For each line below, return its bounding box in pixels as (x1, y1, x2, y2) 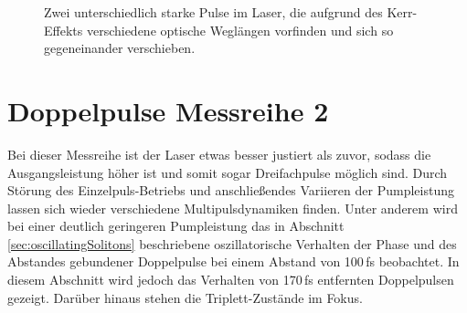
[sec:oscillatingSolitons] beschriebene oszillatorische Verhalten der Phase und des (7, 234, 457, 253)
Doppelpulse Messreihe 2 (7, 91, 329, 129)
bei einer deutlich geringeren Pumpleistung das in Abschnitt (7, 216, 345, 235)
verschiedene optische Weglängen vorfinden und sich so (86, 20, 394, 39)
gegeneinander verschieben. (44, 38, 196, 57)
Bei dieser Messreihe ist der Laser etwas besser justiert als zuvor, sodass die (7, 144, 431, 163)
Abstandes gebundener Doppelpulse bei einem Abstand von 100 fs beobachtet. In (7, 252, 460, 271)
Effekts (44, 20, 83, 39)
